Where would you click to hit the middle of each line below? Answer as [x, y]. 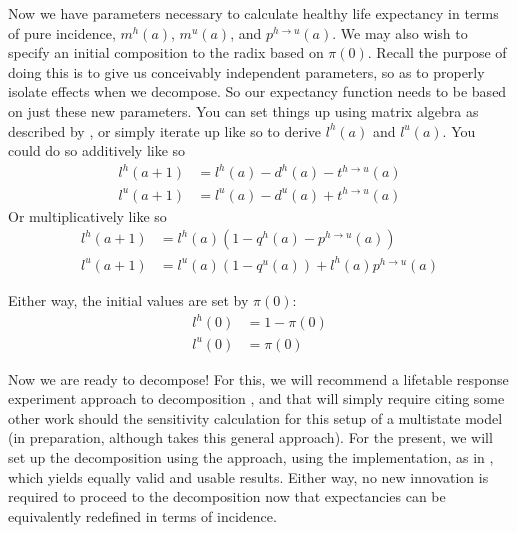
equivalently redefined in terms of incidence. [142, 515]
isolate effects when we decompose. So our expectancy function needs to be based [257, 91]
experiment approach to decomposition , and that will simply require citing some [256, 398]
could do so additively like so [97, 150]
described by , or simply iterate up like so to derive [165, 130]
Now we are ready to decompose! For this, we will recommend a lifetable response [258, 378]
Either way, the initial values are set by [128, 299]
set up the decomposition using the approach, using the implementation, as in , [251, 457]
